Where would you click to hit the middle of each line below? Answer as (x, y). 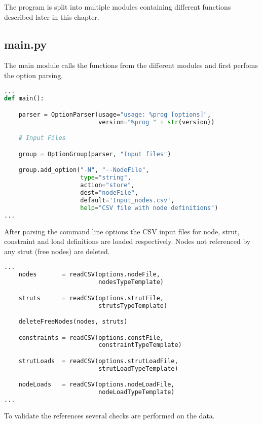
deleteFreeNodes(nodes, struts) (73, 322)
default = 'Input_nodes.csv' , (127, 200)
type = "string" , (106, 178)
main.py (26, 44)
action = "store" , (107, 185)
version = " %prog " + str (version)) (157, 122)
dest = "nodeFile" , (109, 193)
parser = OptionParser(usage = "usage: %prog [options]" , (115, 114)
